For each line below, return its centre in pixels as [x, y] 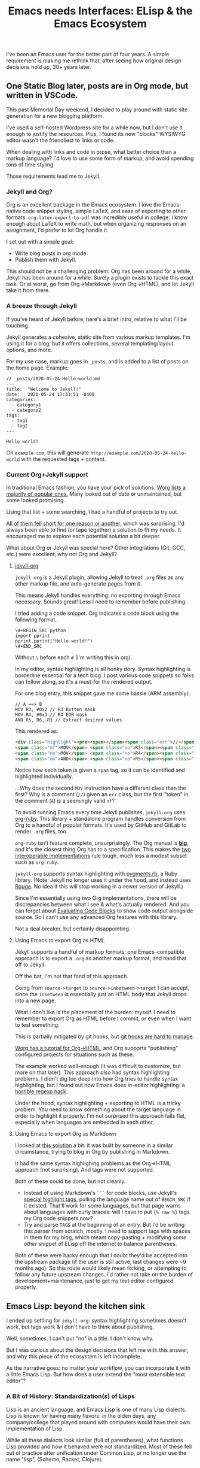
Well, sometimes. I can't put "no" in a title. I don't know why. [80, 1339]
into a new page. [35, 1000]
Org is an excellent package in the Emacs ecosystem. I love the [84, 205]
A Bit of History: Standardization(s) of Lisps [71, 1396]
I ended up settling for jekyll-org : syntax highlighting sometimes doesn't [96, 1321]
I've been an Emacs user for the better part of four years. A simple [88, 54]
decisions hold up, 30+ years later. [49, 67]
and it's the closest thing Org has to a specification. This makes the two [103, 850]
